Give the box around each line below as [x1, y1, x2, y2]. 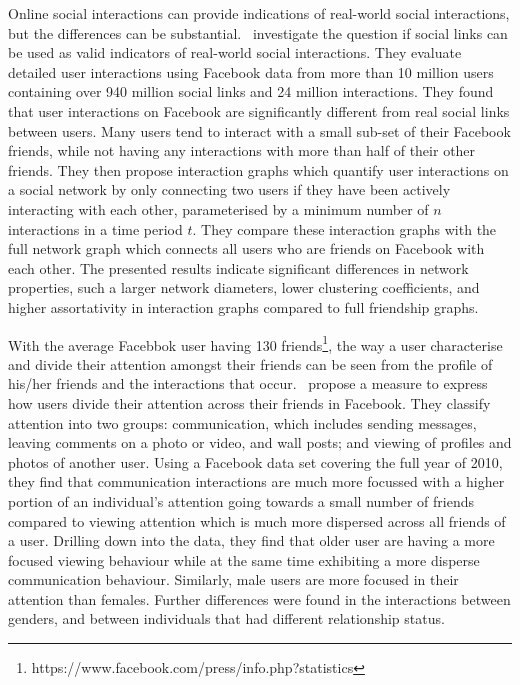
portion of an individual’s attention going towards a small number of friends [8, 490, 475, 511]
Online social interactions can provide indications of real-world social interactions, [8, 3, 510, 23]
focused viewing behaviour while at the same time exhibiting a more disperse [8, 549, 480, 570]
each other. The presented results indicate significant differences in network [8, 257, 469, 278]
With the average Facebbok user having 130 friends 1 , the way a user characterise [8, 331, 503, 355]
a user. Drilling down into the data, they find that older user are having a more [8, 530, 495, 551]
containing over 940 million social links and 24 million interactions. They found [8, 81, 494, 102]
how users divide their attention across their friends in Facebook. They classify [8, 392, 491, 413]
